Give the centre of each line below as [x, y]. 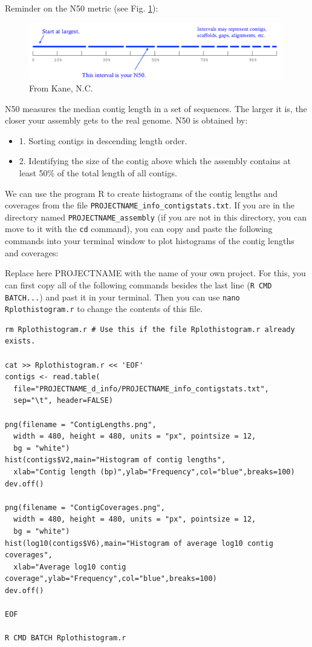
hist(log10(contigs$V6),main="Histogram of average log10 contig [139, 543]
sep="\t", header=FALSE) [63, 401]
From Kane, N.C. [61, 88]
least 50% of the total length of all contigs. [98, 172]
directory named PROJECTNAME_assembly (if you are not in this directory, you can [156, 217]
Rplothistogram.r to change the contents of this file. [104, 309]
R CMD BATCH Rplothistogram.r [66, 638]
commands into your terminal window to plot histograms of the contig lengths [150, 241]
